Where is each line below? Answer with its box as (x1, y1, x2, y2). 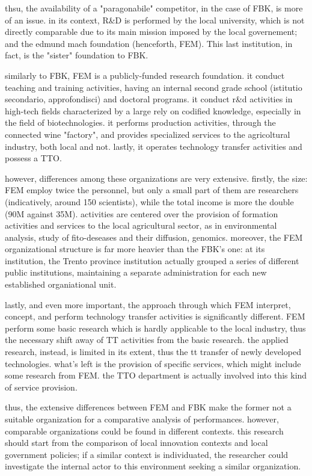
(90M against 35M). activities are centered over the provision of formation (5, 207, 278, 220)
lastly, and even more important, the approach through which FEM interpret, (5, 298, 291, 311)
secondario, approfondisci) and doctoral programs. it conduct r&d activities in (5, 93, 293, 105)
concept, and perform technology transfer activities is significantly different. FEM (5, 310, 305, 323)
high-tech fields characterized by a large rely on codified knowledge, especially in (5, 104, 301, 117)
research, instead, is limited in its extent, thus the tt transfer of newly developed (5, 345, 301, 358)
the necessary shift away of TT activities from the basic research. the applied (5, 333, 289, 346)
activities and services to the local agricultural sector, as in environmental (5, 219, 277, 232)
